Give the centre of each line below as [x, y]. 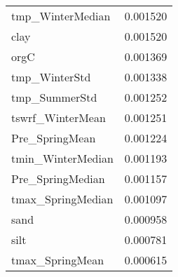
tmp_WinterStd [51, 77]
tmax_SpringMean [58, 260]
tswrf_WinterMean [59, 117]
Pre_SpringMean [54, 138]
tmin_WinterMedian [62, 158]
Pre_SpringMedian [58, 178]
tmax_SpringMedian [62, 199]
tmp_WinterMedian [61, 16]
